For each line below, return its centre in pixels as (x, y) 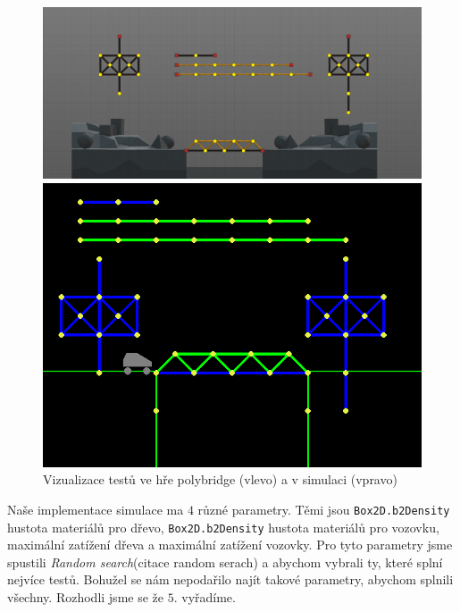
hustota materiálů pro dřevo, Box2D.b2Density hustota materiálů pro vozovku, (223, 527)
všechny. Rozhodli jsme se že (85, 597)
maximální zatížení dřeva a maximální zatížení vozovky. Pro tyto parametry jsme (230, 545)
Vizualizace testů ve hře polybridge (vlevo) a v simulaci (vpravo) (220, 479)
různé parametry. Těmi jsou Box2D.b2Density (324, 509)
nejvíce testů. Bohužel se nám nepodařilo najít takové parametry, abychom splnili (230, 579)
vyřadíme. (209, 597)
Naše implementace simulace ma (96, 509)
